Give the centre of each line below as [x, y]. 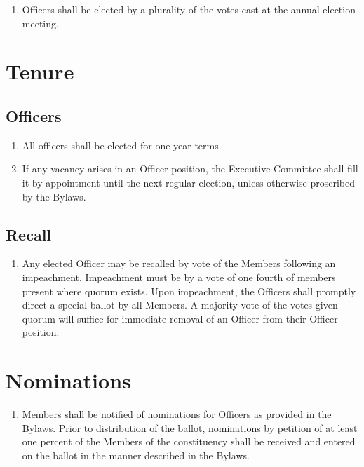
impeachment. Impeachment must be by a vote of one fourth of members [179, 277]
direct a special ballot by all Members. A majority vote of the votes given [180, 305]
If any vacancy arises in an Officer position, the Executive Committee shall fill [190, 169]
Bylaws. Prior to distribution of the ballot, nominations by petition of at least [190, 427]
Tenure [40, 71]
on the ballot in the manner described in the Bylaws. [136, 455]
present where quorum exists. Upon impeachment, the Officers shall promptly [189, 291]
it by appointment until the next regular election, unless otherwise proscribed [188, 182]
